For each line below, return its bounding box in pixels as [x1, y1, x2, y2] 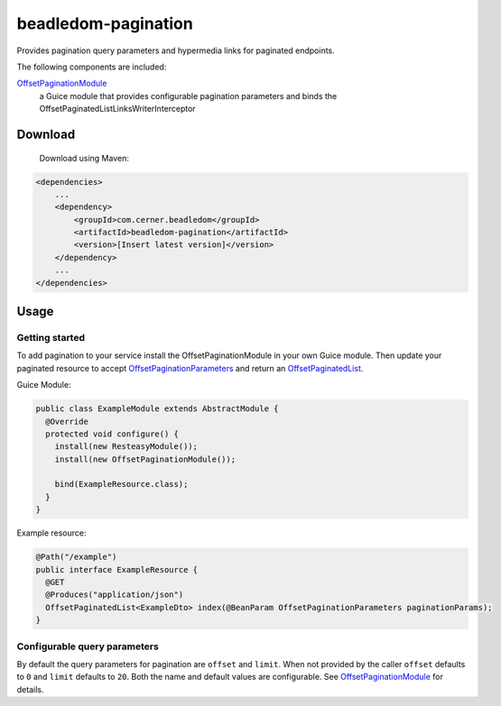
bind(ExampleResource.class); [54, 479, 189, 490]
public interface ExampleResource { [35, 564, 199, 574]
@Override [45, 416, 89, 426]
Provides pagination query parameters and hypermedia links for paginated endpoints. [16, 45, 336, 56]
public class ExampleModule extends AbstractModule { [35, 404, 279, 414]
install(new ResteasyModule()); [54, 442, 199, 452]
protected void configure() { [45, 428, 180, 439]
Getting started [16, 332, 86, 344]
